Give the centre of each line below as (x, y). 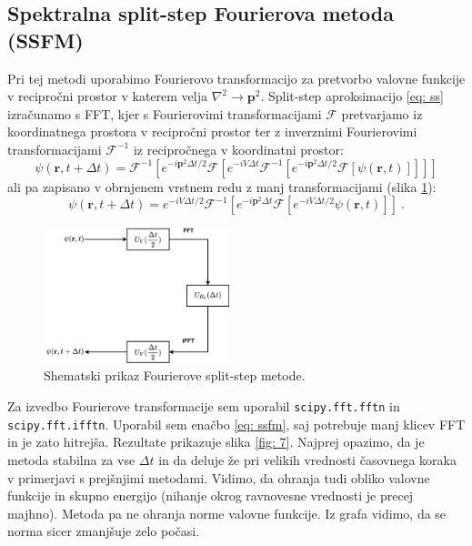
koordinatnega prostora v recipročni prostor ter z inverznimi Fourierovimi (212, 131)
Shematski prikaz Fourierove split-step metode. (175, 375)
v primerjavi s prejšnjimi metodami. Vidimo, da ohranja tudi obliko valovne (219, 477)
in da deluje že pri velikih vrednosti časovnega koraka (307, 459)
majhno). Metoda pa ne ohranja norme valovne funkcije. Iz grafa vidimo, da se (227, 513)
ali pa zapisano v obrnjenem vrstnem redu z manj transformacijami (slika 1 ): (222, 186)
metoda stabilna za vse (71, 459)
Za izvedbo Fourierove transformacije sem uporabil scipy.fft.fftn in (204, 406)
